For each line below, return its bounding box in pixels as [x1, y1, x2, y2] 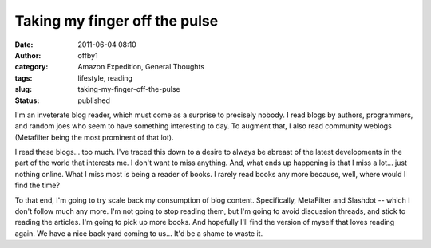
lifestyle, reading [77, 73, 133, 83]
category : [14, 62, 49, 72]
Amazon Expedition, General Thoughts [77, 62, 205, 72]
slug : [14, 85, 32, 94]
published [77, 96, 111, 105]
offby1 [77, 50, 99, 60]
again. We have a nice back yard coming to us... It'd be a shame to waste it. [14, 228, 263, 238]
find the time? [14, 180, 60, 191]
